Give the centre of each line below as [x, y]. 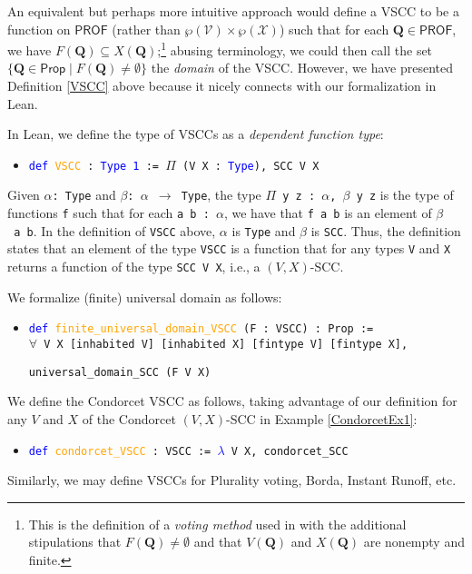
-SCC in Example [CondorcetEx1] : [322, 418]
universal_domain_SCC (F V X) [120, 372]
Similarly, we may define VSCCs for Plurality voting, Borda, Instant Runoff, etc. [232, 480]
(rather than [146, 29]
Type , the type [221, 195]
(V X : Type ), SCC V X [251, 166]
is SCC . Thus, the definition [386, 230]
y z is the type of [405, 195]
